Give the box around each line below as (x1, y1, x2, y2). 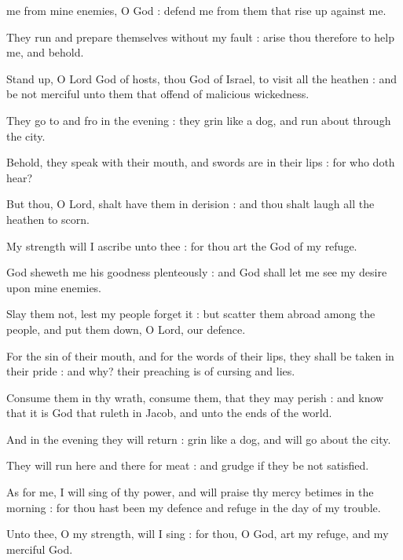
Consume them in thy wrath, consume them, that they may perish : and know (6, 389, 384, 405)
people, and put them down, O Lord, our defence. (6, 320, 246, 337)
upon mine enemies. (6, 279, 102, 295)
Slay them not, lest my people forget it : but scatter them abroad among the (6, 306, 376, 322)
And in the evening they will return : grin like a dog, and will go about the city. (6, 430, 391, 447)
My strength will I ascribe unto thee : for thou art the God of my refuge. (6, 237, 357, 254)
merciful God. (6, 540, 73, 557)
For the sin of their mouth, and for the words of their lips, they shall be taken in (6, 347, 394, 364)
